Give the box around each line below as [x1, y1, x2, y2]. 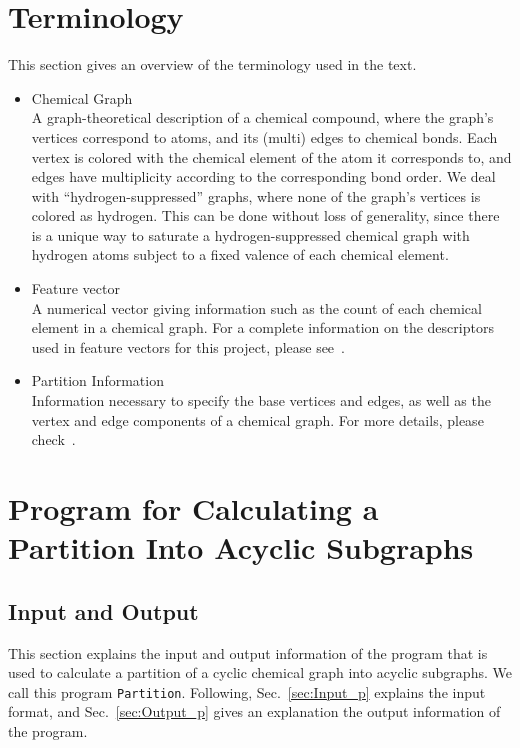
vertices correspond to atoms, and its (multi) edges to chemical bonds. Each [31, 126, 498, 147]
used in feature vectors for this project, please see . [31, 336, 345, 357]
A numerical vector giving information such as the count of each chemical [31, 297, 482, 318]
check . [31, 429, 76, 450]
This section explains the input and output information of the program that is [8, 642, 488, 663]
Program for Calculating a [8, 488, 379, 528]
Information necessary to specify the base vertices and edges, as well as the [31, 390, 491, 411]
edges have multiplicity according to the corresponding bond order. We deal [31, 166, 496, 187]
